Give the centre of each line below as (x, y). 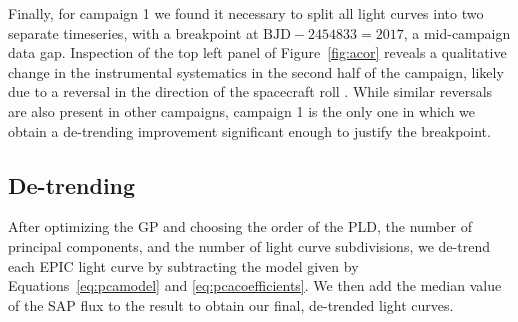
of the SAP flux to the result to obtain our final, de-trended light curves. (231, 304)
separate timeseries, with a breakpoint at (133, 32)
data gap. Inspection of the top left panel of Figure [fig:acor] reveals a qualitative (257, 52)
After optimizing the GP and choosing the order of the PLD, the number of (240, 226)
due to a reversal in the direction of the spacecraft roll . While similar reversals (250, 91)
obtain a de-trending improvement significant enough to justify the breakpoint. (249, 130)
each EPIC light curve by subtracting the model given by (183, 265)
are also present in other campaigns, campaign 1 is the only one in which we (242, 110)
